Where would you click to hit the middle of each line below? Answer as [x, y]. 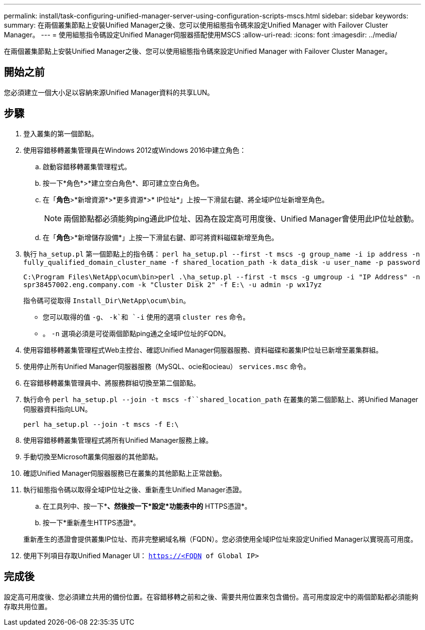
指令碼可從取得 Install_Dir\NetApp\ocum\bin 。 [107, 300]
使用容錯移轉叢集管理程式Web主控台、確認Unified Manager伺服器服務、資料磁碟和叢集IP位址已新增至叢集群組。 [203, 350]
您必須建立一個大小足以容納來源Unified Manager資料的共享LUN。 [109, 92]
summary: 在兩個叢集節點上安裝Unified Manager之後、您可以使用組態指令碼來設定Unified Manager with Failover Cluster [196, 25]
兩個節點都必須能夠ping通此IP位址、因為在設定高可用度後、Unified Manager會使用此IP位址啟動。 [241, 218]
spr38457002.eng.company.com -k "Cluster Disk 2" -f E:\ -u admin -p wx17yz [173, 284]
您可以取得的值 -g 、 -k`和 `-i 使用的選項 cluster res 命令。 [146, 317]
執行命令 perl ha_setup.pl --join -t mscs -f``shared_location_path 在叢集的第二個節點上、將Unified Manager [221, 399]
